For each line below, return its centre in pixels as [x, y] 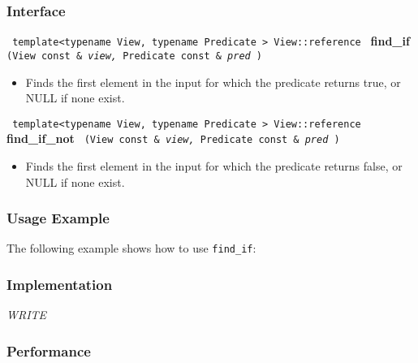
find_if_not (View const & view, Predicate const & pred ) [173, 138]
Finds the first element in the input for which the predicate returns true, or [213, 82]
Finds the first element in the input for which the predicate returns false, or [214, 166]
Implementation [60, 285]
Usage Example [58, 218]
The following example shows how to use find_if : [131, 248]
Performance [49, 350]
